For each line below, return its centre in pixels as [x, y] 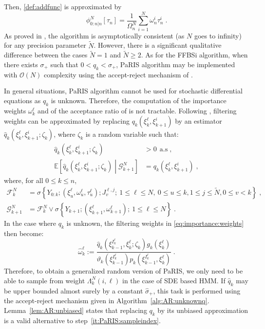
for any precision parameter [45, 45]
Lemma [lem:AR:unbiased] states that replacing [76, 310]
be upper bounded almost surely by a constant [74, 290]
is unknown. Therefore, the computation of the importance [139, 100]
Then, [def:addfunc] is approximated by [63, 6]
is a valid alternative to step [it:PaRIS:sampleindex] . [82, 320]
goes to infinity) [218, 35]
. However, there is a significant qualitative [158, 45]
